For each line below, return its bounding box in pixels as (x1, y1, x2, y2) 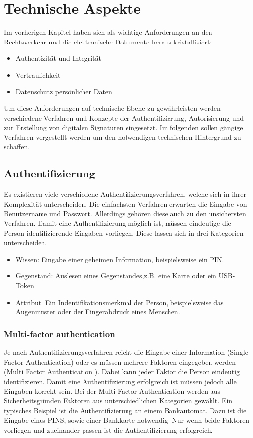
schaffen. (4, 141, 30, 152)
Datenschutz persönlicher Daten (15, 86, 112, 96)
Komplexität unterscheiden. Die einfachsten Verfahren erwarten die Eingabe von (4, 198, 247, 209)
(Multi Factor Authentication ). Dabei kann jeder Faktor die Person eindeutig (4, 366, 240, 377)
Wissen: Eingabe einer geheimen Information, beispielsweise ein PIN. (15, 254, 224, 264)
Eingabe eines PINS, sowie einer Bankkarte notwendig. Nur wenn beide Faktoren (4, 415, 250, 425)
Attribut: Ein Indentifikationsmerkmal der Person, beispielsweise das (15, 297, 224, 307)
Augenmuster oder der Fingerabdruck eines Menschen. (15, 307, 180, 317)
